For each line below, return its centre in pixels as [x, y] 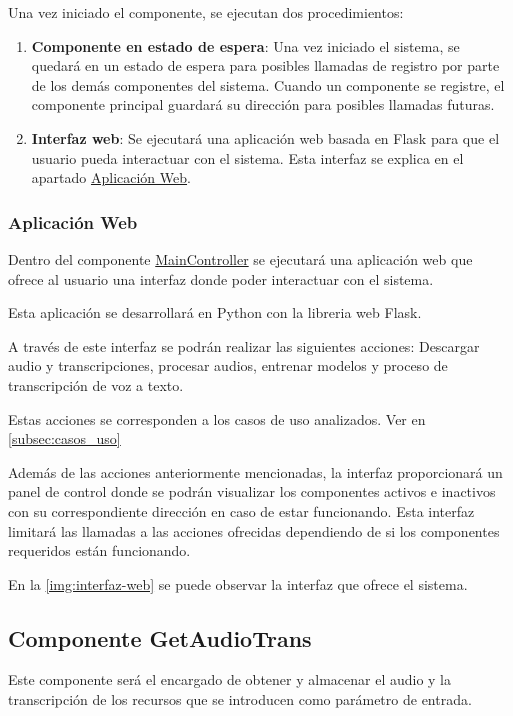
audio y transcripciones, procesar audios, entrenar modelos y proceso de [228, 365]
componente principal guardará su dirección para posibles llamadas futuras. [263, 104]
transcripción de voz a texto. [96, 384]
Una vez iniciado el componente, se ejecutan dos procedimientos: [206, 12]
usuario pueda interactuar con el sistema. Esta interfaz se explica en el [247, 157]
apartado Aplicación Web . [111, 177]
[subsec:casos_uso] [64, 438]
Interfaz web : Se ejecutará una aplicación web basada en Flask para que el [265, 137]
